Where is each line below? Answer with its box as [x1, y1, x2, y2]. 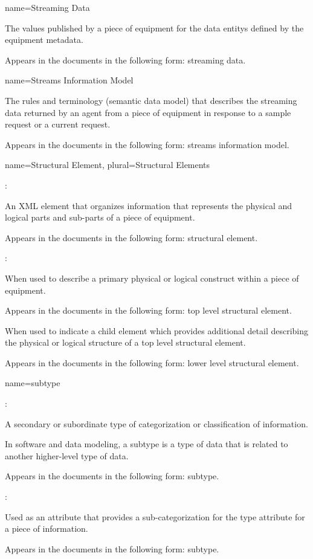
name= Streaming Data [5, 1, 90, 13]
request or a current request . [5, 118, 111, 131]
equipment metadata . [5, 33, 83, 46]
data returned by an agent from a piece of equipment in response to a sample [5, 106, 291, 118]
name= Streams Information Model [5, 74, 134, 86]
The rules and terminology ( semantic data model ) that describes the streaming [5, 94, 297, 106]
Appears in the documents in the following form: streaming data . [5, 53, 246, 66]
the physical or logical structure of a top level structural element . [5, 336, 246, 349]
